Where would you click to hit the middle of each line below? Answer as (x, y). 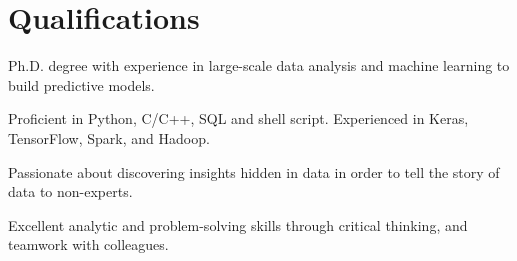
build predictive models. (81, 84)
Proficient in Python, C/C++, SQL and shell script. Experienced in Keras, (238, 118)
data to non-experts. (70, 191)
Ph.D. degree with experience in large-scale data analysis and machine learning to (259, 65)
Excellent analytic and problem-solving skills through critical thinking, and (238, 224)
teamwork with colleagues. (88, 244)
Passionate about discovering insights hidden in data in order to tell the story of (254, 171)
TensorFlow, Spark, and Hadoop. (109, 137)
